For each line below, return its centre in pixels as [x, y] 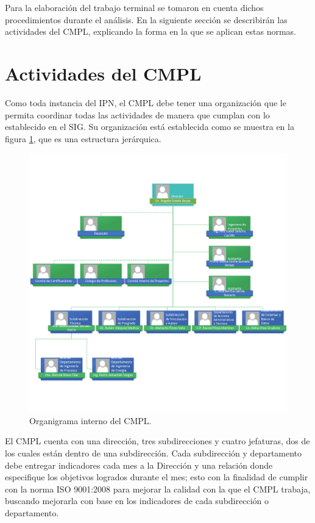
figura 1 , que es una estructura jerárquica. [83, 138]
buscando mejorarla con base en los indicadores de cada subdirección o [137, 501]
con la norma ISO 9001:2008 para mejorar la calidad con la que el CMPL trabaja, [158, 489]
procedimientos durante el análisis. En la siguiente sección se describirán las [146, 19]
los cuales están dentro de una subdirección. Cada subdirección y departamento [154, 453]
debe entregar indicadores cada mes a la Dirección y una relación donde [139, 465]
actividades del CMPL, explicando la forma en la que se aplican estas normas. [151, 31]
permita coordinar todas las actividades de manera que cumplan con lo [137, 114]
